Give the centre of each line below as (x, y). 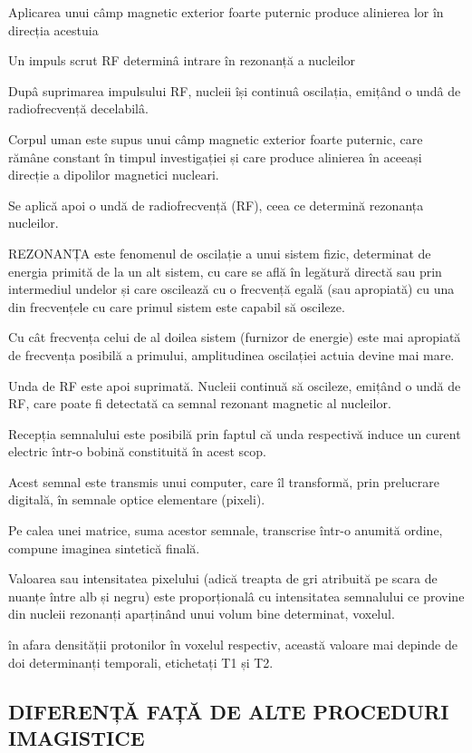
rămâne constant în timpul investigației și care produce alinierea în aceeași (215, 156)
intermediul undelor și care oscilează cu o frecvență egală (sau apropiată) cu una (231, 289)
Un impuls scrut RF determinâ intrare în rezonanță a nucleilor (182, 60)
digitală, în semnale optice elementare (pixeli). (137, 499)
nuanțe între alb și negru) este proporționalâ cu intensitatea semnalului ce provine (236, 596)
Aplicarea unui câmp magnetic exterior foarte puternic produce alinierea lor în (226, 12)
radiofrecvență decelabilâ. (78, 108)
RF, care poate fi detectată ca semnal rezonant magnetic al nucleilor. (200, 403)
